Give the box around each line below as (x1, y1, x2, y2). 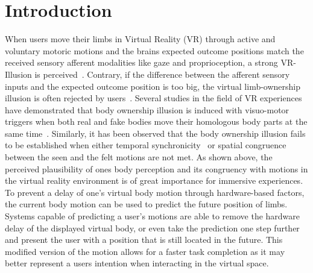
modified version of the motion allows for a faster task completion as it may (5, 245, 285, 257)
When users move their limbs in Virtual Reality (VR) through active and (5, 33, 276, 45)
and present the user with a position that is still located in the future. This (5, 233, 283, 246)
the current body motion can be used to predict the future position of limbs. (5, 198, 288, 210)
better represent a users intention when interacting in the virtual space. (5, 257, 269, 269)
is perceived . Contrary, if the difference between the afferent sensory (34, 67, 290, 80)
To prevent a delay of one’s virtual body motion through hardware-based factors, (5, 186, 305, 198)
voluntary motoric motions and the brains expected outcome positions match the (5, 44, 304, 57)
